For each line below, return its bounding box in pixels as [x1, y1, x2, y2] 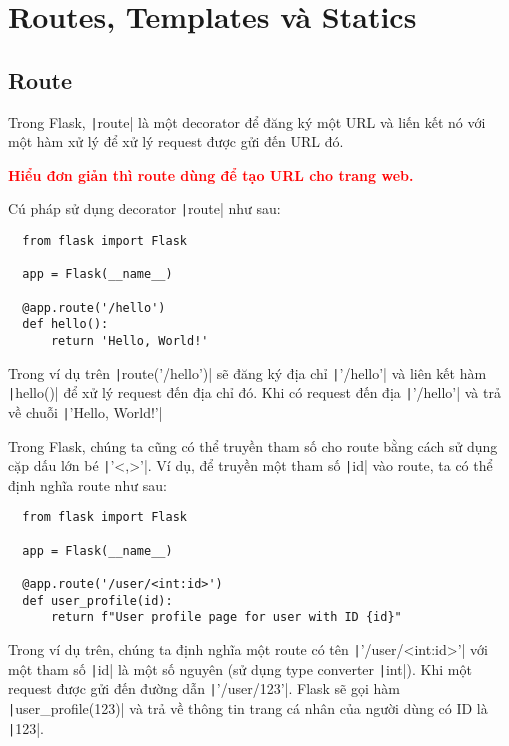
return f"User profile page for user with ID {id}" [50, 610, 402, 625]
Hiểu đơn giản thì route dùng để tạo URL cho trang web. [8, 164, 414, 185]
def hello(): [22, 317, 109, 332]
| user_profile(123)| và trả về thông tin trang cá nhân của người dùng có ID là [8, 698, 488, 719]
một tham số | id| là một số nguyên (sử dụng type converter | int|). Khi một [8, 658, 472, 679]
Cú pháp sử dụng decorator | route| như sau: [8, 198, 281, 219]
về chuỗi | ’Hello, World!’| [8, 401, 163, 422]
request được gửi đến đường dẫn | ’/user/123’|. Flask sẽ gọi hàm [8, 678, 400, 699]
